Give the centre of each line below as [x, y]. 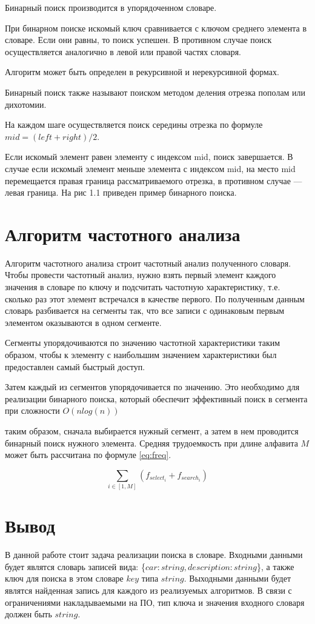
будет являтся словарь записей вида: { [75, 566]
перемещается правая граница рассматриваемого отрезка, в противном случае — [154, 180]
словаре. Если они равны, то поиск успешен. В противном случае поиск [138, 40]
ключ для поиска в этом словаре [64, 578]
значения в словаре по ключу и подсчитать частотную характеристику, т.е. [143, 287]
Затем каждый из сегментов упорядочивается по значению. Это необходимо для [152, 387]
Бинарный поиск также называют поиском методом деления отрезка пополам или [155, 92]
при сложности [32, 410]
